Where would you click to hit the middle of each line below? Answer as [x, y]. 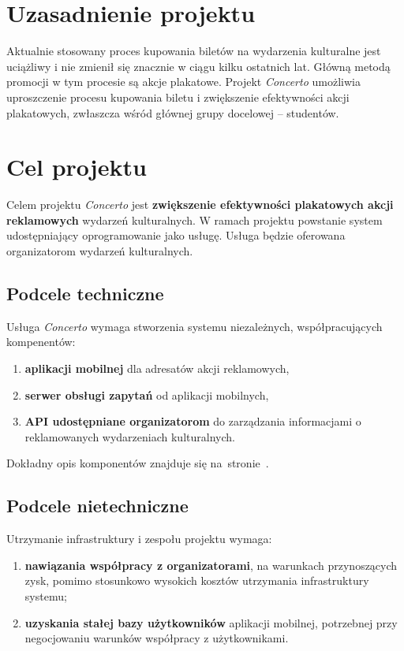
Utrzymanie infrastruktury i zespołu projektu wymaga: [139, 539]
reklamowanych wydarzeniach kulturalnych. [130, 436]
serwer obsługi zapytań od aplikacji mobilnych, [147, 394]
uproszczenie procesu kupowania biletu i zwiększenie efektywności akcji [178, 97]
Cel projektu [77, 167]
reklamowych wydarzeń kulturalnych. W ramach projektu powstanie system [195, 219]
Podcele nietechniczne [97, 506]
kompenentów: [41, 342]
